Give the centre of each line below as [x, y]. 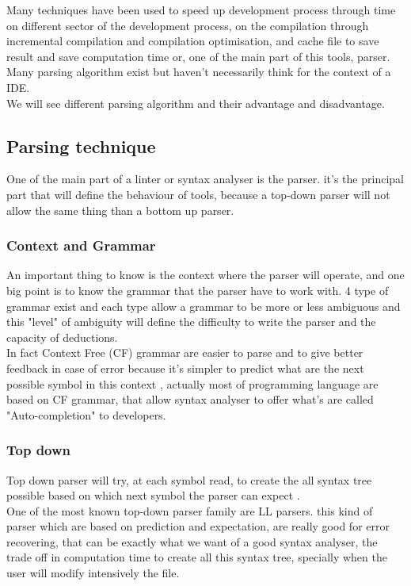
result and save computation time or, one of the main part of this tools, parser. [198, 56]
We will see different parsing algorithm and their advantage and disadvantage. [196, 103]
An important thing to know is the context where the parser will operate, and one [205, 275]
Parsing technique [81, 146]
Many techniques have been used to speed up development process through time [201, 10]
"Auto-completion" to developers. [86, 414]
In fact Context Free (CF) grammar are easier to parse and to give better [185, 352]
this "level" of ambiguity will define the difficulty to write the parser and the [191, 322]
